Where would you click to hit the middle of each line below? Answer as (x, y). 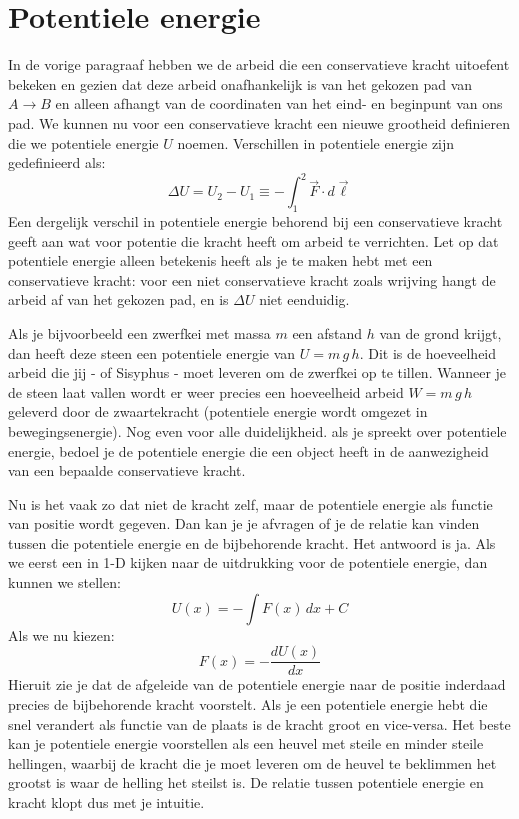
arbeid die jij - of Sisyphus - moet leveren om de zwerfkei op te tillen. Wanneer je (257, 372)
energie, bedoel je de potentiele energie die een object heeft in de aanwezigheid (248, 450)
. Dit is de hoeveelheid (428, 352)
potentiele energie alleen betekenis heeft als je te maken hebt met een (220, 260)
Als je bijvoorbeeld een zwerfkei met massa (139, 332)
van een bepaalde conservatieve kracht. (127, 470)
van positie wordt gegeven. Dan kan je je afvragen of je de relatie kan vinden (244, 523)
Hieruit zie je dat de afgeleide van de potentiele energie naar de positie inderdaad (257, 684)
